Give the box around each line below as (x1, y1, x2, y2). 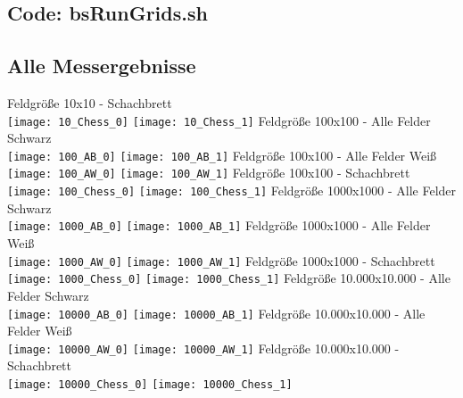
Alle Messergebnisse (7, 52, 196, 79)
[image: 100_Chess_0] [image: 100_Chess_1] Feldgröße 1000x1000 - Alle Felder (7, 181, 457, 200)
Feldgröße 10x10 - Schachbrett (7, 93, 172, 112)
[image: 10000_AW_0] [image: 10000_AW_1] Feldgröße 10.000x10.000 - (7, 338, 400, 357)
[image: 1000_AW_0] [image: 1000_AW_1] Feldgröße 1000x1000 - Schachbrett (7, 251, 435, 269)
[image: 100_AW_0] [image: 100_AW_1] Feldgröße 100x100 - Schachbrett (7, 163, 410, 182)
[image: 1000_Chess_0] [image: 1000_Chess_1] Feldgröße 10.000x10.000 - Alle (7, 269, 451, 287)
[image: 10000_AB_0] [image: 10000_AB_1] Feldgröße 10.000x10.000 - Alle (7, 303, 426, 322)
